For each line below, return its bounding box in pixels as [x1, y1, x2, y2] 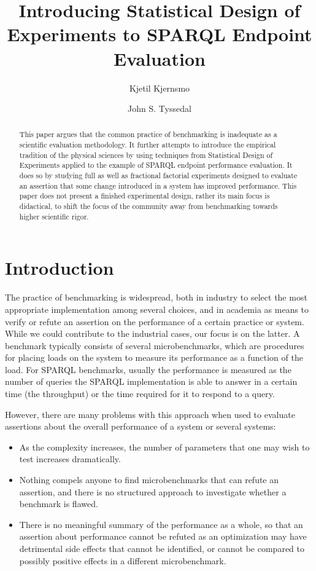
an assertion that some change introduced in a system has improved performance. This [19, 180, 297, 191]
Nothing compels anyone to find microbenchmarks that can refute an [19, 473, 279, 486]
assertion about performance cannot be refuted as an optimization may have [19, 530, 307, 543]
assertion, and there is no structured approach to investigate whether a [19, 485, 287, 498]
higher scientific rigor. [19, 211, 89, 221]
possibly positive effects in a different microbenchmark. [19, 554, 226, 567]
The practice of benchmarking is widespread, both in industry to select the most [5, 291, 307, 304]
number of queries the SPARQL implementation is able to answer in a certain [5, 375, 298, 388]
